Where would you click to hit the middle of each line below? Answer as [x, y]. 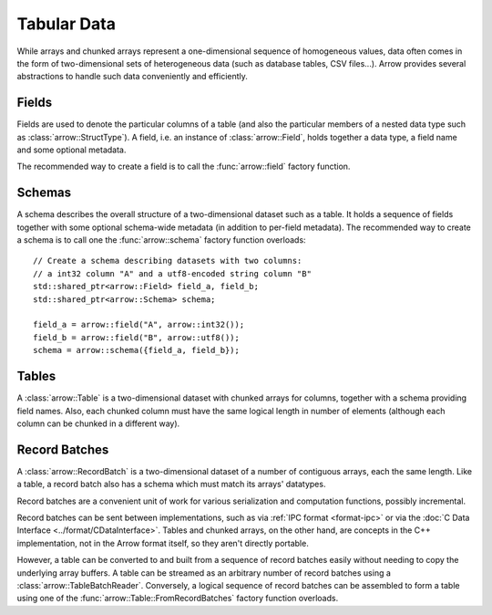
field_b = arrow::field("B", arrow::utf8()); [137, 337]
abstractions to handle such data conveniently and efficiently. [132, 77]
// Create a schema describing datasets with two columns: [168, 261]
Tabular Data [66, 24]
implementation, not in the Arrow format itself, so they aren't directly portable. [163, 543]
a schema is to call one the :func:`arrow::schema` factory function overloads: [161, 240]
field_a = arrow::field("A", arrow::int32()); [139, 325]
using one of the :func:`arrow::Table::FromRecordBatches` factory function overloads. [178, 599]
